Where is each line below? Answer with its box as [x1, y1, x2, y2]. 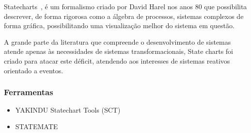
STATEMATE [15, 121, 58, 131]
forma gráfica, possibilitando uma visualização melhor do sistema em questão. [4, 20, 235, 31]
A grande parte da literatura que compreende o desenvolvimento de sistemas [4, 36, 231, 47]
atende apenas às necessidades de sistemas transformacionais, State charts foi [4, 46, 234, 56]
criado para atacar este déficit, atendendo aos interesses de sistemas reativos [4, 55, 230, 66]
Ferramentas [4, 86, 53, 98]
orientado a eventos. [4, 65, 63, 75]
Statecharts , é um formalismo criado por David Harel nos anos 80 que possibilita [4, 1, 247, 11]
